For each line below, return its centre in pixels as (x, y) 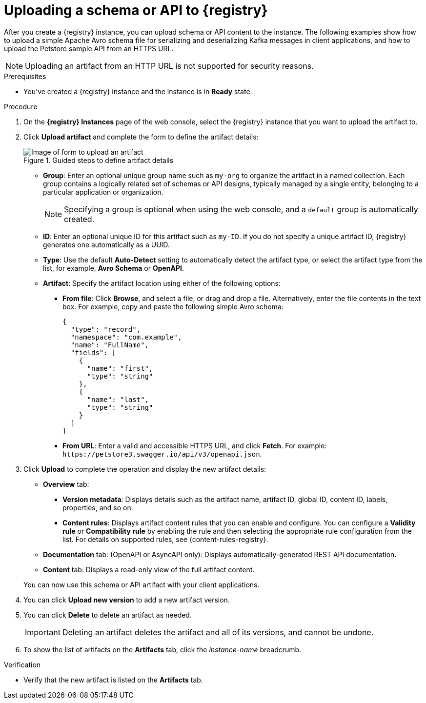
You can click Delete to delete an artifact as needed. (108, 615)
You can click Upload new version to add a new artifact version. (127, 600)
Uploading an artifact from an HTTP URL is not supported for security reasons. (169, 66)
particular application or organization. (103, 192)
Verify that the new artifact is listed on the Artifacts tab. (113, 680)
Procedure (21, 106)
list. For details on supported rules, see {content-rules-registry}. (165, 539)
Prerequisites (25, 76)
